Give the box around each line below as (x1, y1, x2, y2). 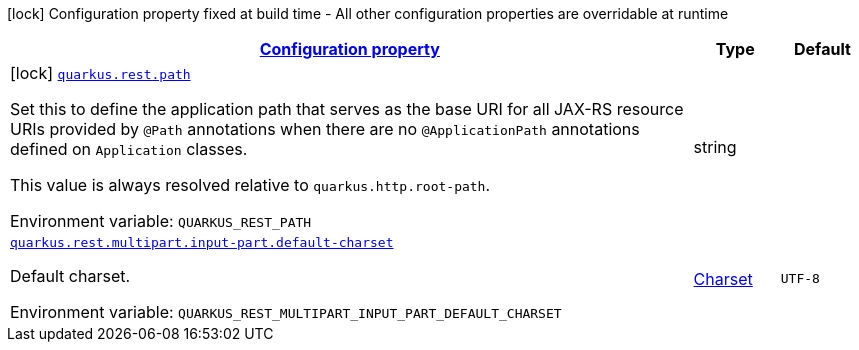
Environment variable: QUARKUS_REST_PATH (10, 211, 312, 231)
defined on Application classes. (10, 139, 248, 159)
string (693, 137, 737, 157)
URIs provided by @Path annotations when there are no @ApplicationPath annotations (10, 119, 640, 139)
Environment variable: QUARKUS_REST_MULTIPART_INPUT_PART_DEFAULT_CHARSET (10, 302, 562, 322)
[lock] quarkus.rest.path (10, 63, 191, 83)
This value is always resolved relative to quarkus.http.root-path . (10, 175, 491, 195)
